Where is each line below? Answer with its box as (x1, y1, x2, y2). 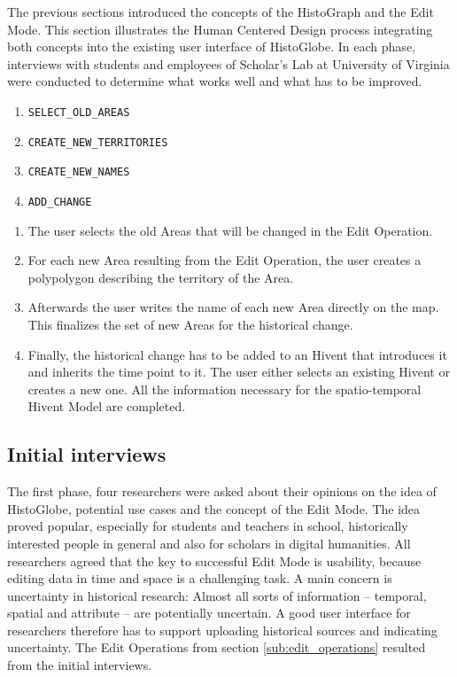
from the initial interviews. (7, 656, 152, 674)
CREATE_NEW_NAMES (27, 166, 130, 179)
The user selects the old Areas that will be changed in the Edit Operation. (27, 221, 433, 239)
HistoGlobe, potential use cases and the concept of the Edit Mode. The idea (7, 499, 421, 517)
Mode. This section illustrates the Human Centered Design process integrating (7, 19, 433, 38)
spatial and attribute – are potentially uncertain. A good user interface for (7, 603, 411, 622)
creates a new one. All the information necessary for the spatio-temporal (27, 379, 422, 398)
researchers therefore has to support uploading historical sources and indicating (7, 620, 438, 639)
